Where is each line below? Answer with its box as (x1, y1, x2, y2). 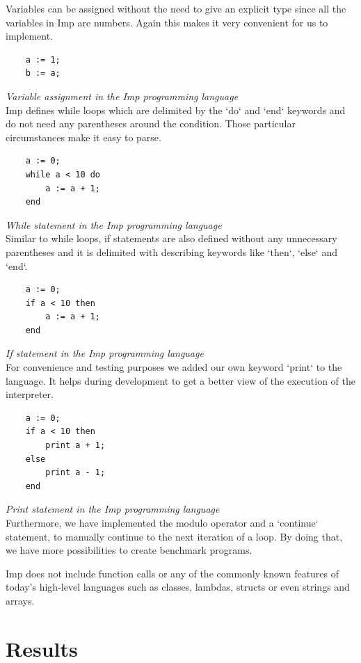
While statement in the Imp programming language (6, 217, 222, 232)
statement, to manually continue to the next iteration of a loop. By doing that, (6, 529, 343, 543)
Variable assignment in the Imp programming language (6, 88, 239, 103)
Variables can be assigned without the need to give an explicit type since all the (6, 1, 346, 15)
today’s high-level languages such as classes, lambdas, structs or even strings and (6, 580, 350, 594)
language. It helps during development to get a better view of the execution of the (6, 373, 355, 388)
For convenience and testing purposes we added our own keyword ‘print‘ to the (6, 360, 342, 374)
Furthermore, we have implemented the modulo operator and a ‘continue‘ (6, 516, 319, 529)
